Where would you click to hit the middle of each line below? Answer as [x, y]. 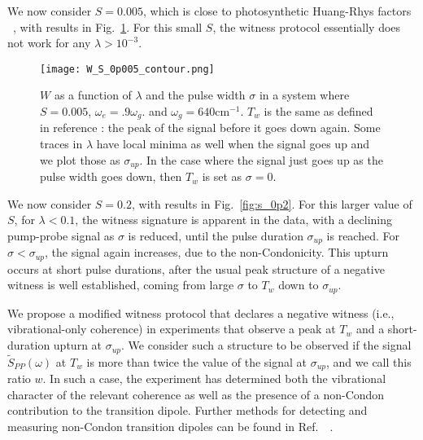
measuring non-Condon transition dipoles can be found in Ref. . [170, 426]
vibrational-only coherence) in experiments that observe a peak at [172, 329]
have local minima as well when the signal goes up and [233, 144]
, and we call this [369, 361]
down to [299, 285]
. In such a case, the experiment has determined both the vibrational [214, 378]
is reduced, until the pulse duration [216, 235]
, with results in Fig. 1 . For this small [108, 26]
